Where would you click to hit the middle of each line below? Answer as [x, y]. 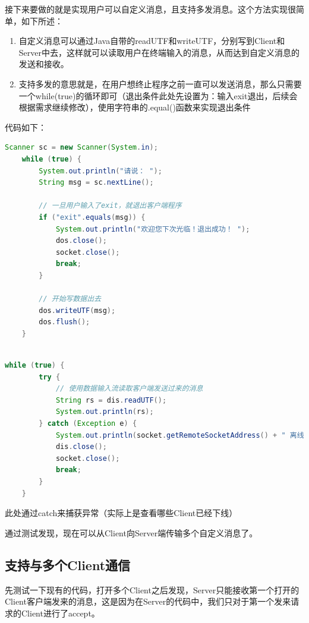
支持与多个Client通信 [68, 565]
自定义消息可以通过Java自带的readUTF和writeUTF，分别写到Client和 [152, 41]
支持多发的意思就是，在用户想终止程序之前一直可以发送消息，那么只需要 [160, 83]
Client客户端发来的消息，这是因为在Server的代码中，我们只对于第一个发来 [148, 601]
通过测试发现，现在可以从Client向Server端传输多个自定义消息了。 [131, 532]
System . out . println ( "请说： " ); [100, 171]
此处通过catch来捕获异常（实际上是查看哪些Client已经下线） [121, 513]
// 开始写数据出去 [70, 299]
